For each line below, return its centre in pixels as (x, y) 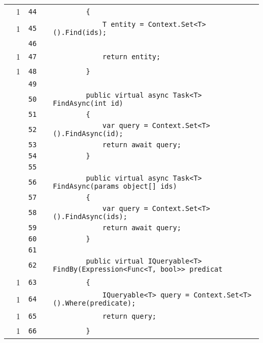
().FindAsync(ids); (90, 217)
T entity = (123, 24)
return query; (129, 316)
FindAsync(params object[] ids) (115, 186)
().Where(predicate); (94, 303)
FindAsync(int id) (88, 103)
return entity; (131, 56)
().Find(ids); (80, 32)
